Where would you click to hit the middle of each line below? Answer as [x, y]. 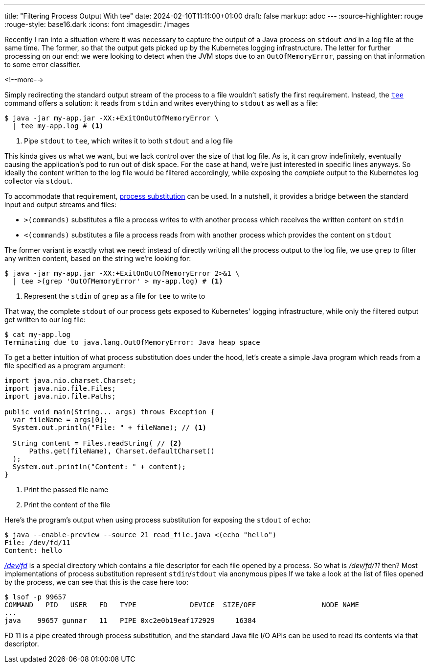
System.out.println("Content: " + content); [99, 467]
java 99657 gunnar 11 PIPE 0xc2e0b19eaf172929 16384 [130, 620]
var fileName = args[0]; [60, 420]
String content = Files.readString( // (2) [97, 443]
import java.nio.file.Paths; [60, 396]
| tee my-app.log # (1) [58, 126]
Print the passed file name [66, 489]
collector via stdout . [39, 181]
